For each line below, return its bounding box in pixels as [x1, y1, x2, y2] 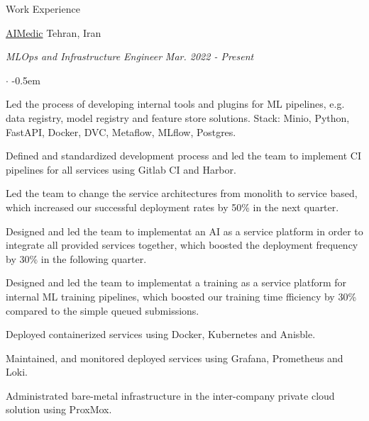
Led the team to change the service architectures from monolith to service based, [6, 186, 358, 201]
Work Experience [6, 1, 80, 16]
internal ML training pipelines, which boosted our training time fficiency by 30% [6, 288, 357, 303]
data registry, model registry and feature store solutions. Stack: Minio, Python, [6, 110, 350, 125]
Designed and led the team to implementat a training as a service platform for [6, 275, 347, 290]
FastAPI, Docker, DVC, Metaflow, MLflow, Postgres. [6, 124, 236, 139]
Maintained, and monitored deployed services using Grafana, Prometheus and [6, 350, 343, 365]
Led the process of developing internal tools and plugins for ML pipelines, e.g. [6, 96, 345, 111]
